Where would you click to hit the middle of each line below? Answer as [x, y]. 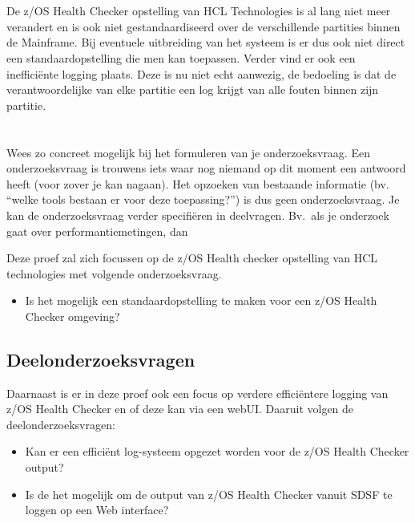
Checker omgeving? [73, 316]
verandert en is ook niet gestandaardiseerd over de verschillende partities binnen [203, 26]
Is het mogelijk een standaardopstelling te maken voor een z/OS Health [201, 300]
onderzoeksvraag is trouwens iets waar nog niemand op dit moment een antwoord [206, 168]
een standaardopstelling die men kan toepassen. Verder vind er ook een [181, 57]
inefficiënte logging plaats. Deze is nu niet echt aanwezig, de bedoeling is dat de [201, 73]
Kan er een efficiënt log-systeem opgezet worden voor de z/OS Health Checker [217, 451]
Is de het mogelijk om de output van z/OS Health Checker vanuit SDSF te [209, 494]
